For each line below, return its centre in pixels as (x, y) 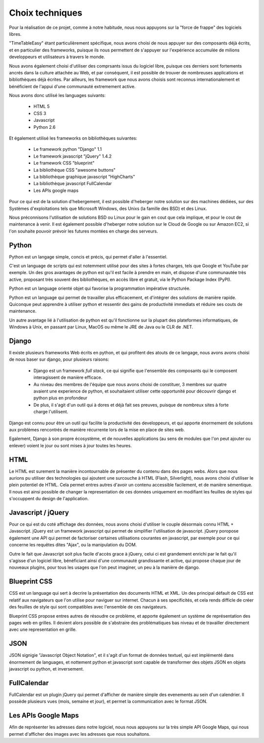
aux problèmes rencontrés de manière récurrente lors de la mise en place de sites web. (97, 430)
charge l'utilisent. (51, 412)
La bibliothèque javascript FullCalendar (73, 184)
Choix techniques (46, 13)
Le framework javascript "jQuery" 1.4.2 (73, 156)
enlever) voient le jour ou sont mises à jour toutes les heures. (70, 445)
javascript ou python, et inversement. (46, 669)
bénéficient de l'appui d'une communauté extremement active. (72, 86)
